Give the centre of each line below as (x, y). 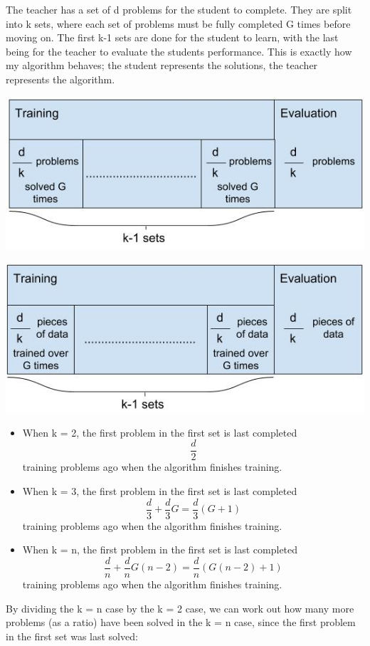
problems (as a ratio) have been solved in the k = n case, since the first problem (181, 622)
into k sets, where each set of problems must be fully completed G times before (178, 23)
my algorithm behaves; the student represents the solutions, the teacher (162, 65)
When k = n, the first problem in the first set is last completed (160, 549)
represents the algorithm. (60, 79)
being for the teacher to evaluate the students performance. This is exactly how (179, 51)
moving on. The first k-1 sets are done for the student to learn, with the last (172, 37)
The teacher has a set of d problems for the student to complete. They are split (179, 9)
